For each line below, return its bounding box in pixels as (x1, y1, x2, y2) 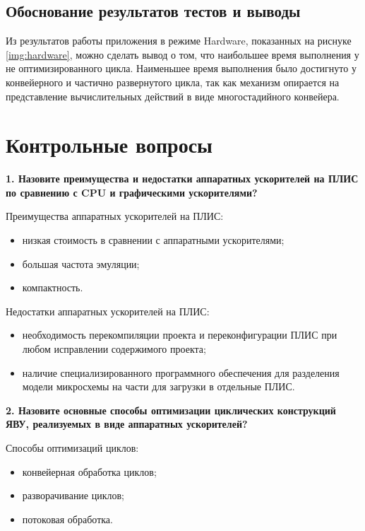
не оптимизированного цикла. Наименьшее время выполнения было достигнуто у (6, 61, 357, 76)
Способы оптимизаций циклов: (6, 440, 139, 455)
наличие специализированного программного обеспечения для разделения (22, 365, 340, 380)
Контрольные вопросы (6, 130, 213, 159)
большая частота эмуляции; (22, 256, 140, 271)
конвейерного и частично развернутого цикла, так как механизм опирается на (6, 74, 340, 89)
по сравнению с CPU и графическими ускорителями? (6, 185, 258, 199)
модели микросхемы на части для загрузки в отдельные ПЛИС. (22, 379, 295, 394)
